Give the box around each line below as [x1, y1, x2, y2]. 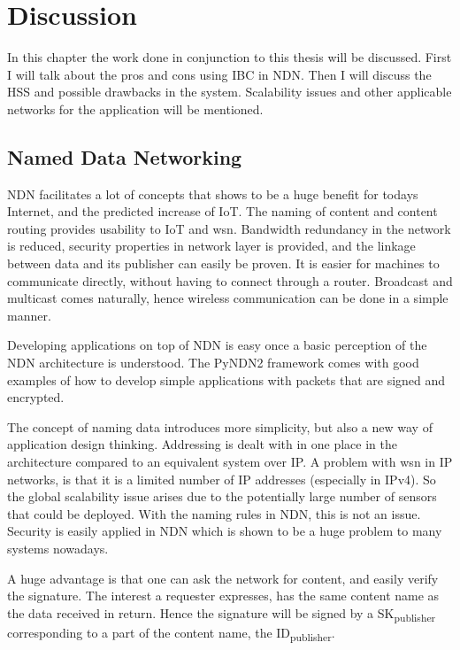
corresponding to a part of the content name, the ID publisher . [7, 623, 335, 644]
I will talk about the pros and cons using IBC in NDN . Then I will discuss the [7, 65, 432, 83]
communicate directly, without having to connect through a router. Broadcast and [7, 271, 453, 290]
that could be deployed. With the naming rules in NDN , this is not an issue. [7, 504, 421, 522]
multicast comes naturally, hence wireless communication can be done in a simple [7, 289, 448, 307]
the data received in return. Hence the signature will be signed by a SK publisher [7, 603, 436, 624]
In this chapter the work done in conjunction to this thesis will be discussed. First [7, 48, 452, 66]
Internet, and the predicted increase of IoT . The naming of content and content [7, 202, 438, 221]
